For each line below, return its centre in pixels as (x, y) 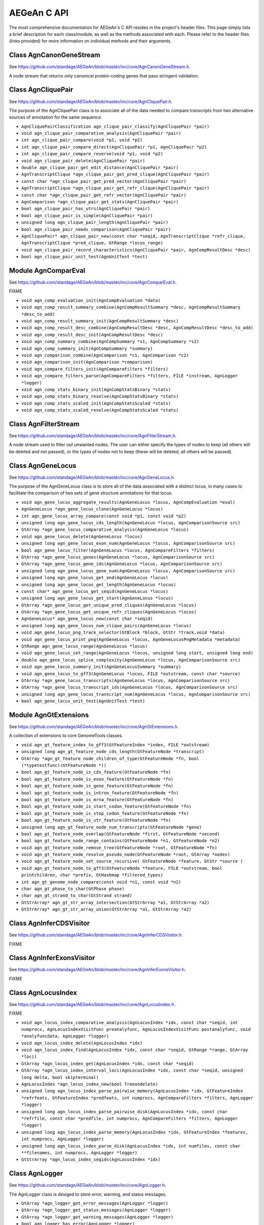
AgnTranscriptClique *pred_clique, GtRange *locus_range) (92, 243)
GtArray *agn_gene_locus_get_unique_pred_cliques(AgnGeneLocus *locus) (109, 605)
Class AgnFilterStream (44, 424)
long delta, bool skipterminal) (60, 1077)
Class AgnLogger (36, 1174)
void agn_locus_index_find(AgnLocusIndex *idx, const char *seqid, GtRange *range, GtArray (135, 1050)
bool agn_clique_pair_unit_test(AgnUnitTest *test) (85, 257)
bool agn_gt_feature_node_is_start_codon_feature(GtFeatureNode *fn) (106, 807)
